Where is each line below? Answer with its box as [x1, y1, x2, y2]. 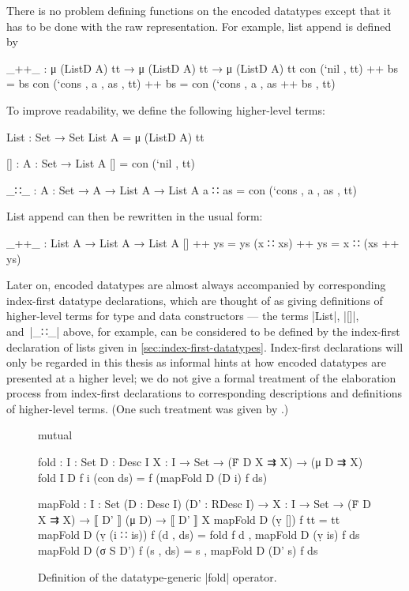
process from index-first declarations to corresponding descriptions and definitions [6, 385, 403, 401]
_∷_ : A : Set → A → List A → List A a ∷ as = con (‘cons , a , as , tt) [6, 181, 357, 198]
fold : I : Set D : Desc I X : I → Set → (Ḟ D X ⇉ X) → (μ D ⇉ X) [38, 454, 363, 470]
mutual [38, 427, 73, 443]
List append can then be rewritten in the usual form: [6, 208, 263, 224]
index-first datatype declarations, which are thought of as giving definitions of [6, 292, 383, 308]
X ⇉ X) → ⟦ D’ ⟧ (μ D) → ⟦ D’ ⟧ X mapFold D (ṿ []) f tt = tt [38, 510, 340, 527]
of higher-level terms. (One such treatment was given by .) [6, 400, 289, 416]
